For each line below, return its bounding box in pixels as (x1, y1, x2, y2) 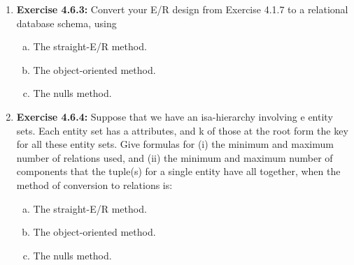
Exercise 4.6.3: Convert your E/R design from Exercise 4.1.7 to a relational (16, 2, 348, 16)
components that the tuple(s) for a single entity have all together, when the (16, 164, 341, 179)
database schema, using (16, 15, 117, 30)
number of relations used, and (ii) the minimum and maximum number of (16, 150, 333, 165)
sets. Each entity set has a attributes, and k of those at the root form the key (16, 123, 348, 137)
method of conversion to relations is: (16, 177, 173, 192)
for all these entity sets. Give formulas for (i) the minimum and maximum (16, 137, 334, 151)
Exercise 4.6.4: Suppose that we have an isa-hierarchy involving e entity (16, 109, 333, 123)
